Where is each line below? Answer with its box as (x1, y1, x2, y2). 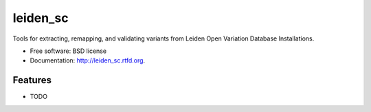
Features (12, 74, 52, 86)
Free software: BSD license (30, 47, 106, 55)
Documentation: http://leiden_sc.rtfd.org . (30, 56, 146, 65)
